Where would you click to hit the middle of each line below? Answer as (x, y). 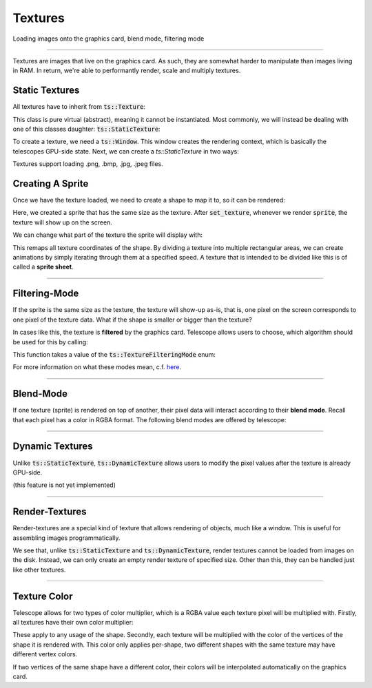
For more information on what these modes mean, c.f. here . (97, 367)
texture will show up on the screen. (63, 222)
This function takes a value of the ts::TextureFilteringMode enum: (114, 354)
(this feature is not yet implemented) (64, 485)
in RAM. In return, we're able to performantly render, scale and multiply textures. (127, 71)
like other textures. (39, 570)
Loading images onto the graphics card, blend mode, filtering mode (108, 39)
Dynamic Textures (53, 447)
